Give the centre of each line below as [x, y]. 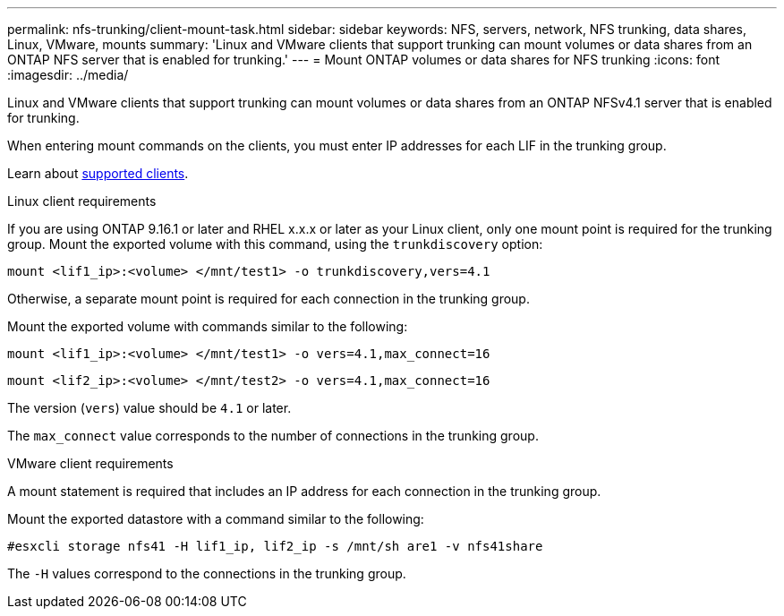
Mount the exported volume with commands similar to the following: [208, 326]
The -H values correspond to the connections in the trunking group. [207, 573]
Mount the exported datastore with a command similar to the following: [216, 519]
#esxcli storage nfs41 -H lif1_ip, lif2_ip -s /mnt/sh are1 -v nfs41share [275, 546]
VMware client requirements [90, 463]
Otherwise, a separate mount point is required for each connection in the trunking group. [268, 299]
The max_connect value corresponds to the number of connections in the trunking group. [273, 436]
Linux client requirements [82, 201]
